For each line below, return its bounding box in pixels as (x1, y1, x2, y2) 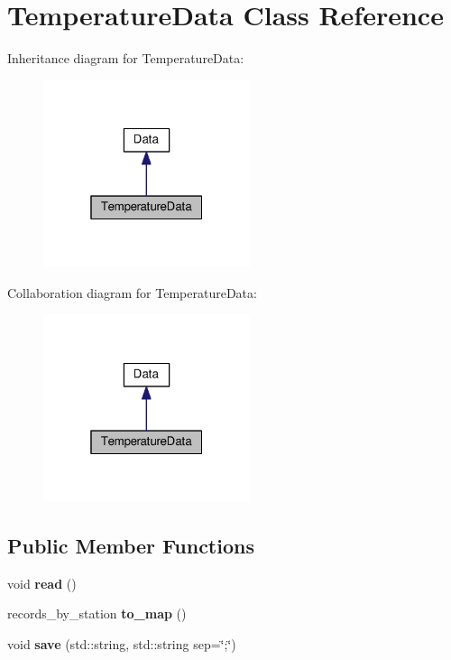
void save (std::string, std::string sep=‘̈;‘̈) (7, 635, 236, 654)
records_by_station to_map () (7, 604, 187, 623)
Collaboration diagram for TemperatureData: (7, 283, 257, 302)
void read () (7, 573, 77, 592)
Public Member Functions (7, 532, 254, 560)
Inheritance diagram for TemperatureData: (7, 49, 244, 68)
